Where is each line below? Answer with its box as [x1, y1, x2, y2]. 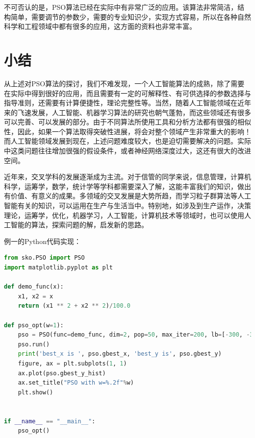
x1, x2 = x [18, 292, 53, 300]
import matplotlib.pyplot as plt [4, 264, 113, 271]
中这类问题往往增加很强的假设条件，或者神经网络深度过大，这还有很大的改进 [4, 146, 251, 156]
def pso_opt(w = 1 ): [4, 321, 64, 329]
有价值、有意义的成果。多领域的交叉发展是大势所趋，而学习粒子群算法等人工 [4, 191, 251, 201]
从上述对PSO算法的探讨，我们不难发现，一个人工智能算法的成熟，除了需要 [4, 78, 245, 88]
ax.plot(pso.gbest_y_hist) [18, 369, 106, 377]
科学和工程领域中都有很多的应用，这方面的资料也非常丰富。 [4, 21, 196, 31]
